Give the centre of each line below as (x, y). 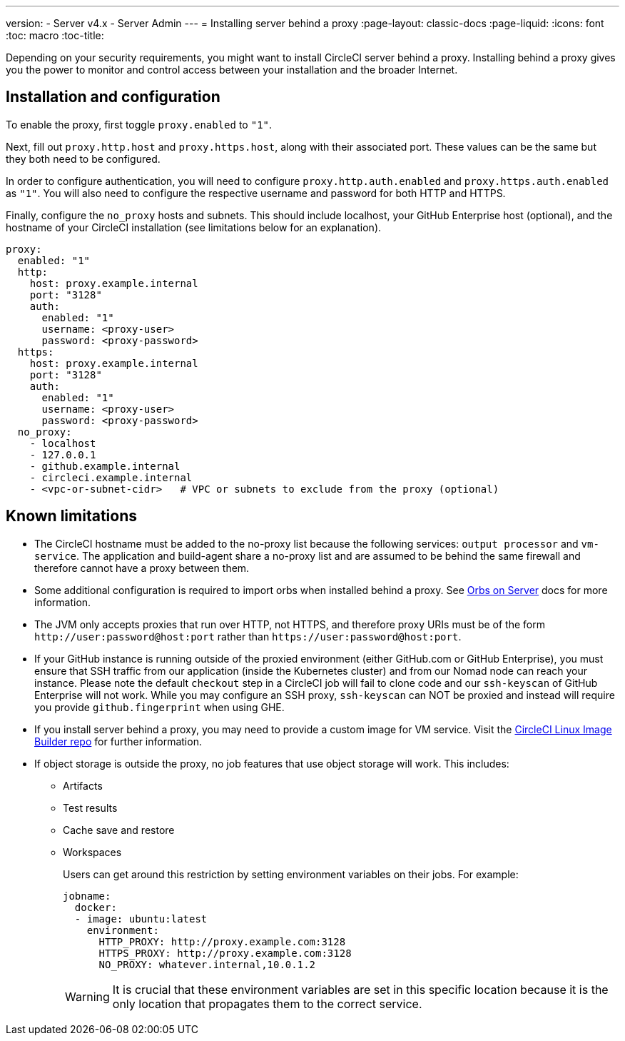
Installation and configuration (113, 97)
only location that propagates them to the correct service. (267, 1004)
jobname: (87, 896)
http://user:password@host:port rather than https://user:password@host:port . (248, 636)
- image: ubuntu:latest (141, 919)
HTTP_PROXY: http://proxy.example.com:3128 (222, 941)
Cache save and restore (119, 830)
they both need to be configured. (83, 159)
